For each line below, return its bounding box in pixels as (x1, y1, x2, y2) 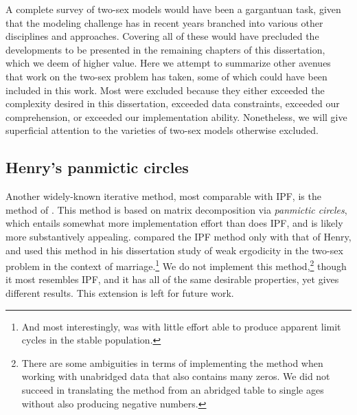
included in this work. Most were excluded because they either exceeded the (5, 82, 325, 97)
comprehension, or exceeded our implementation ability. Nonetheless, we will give (5, 109, 347, 124)
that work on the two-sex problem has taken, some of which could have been (5, 69, 327, 83)
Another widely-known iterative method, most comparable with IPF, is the (5, 189, 321, 203)
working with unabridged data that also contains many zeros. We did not (21, 369, 330, 383)
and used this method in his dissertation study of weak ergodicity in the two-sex (5, 243, 343, 257)
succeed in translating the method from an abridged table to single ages (21, 382, 324, 396)
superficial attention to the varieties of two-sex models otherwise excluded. (5, 123, 319, 137)
